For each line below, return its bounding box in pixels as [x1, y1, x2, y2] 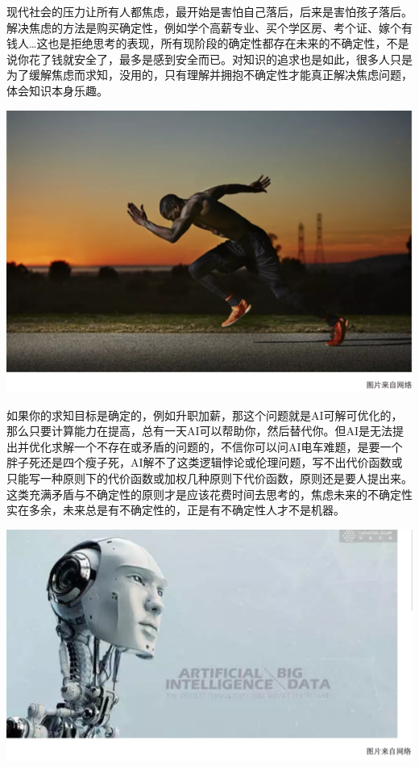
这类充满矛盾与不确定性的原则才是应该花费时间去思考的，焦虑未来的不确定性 [6, 485, 413, 502]
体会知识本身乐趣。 [6, 82, 108, 98]
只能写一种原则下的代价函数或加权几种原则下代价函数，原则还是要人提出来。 [6, 469, 413, 486]
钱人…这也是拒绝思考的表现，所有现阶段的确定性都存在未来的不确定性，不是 [6, 35, 409, 52]
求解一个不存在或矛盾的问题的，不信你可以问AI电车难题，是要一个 [51, 438, 403, 455]
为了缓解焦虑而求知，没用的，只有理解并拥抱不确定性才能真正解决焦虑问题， [6, 66, 413, 83]
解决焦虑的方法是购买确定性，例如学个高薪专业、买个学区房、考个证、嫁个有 [6, 19, 413, 36]
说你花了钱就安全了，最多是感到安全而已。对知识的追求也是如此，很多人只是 [6, 50, 413, 67]
